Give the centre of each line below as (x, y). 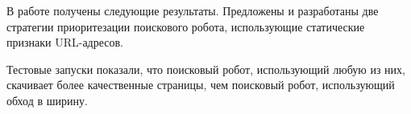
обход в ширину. (47, 100)
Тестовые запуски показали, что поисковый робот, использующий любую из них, (206, 69)
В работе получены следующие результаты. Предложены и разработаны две (193, 10)
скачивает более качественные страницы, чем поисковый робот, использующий (201, 85)
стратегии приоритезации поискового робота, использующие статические (186, 26)
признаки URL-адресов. (65, 42)
